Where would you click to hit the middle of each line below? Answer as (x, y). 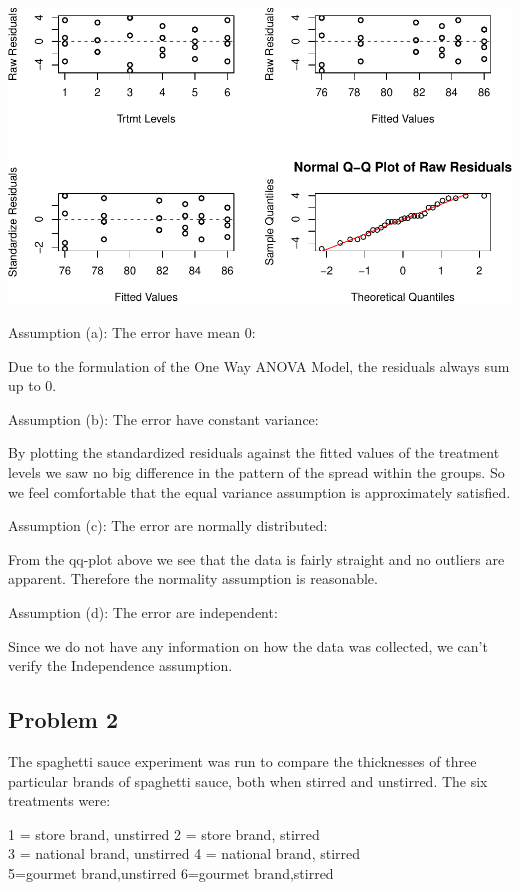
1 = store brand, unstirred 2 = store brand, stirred (164, 833)
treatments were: (59, 800)
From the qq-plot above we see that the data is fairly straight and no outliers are (256, 558)
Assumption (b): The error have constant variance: (163, 418)
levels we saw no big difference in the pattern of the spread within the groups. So (256, 472)
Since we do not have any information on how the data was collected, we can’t (248, 645)
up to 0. (32, 385)
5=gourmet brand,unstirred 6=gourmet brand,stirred (171, 872)
